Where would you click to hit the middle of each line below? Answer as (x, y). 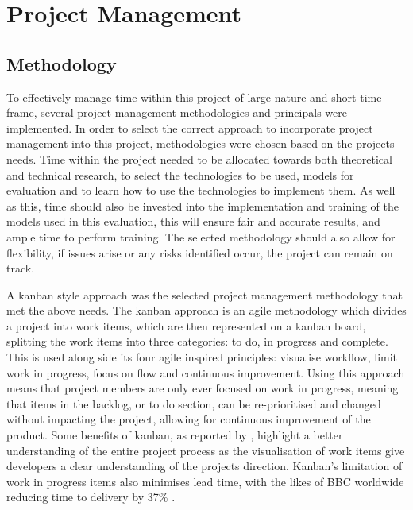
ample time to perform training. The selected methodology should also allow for (201, 236)
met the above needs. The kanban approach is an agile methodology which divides (206, 310)
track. (21, 268)
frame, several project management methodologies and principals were (177, 112)
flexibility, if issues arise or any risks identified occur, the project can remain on (200, 252)
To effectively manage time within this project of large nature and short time (194, 97)
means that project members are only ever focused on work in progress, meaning (203, 388)
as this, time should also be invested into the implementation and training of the (203, 205)
